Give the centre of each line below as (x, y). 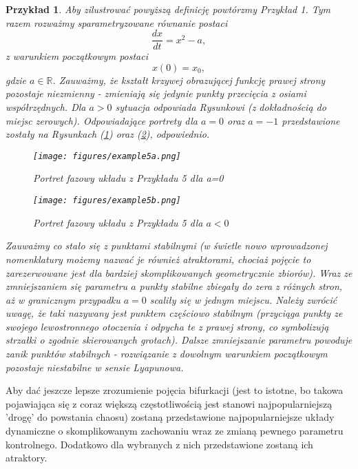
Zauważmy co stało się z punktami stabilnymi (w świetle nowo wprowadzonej (167, 246)
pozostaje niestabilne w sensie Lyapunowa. (95, 367)
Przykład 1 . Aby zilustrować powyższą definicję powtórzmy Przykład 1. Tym (168, 9)
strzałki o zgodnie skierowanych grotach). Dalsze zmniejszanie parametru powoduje (179, 340)
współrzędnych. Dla (46, 107)
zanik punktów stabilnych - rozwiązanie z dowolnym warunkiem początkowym (167, 354)
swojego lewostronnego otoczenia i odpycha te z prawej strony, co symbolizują (167, 326)
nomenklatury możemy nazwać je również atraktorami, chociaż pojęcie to (158, 259)
